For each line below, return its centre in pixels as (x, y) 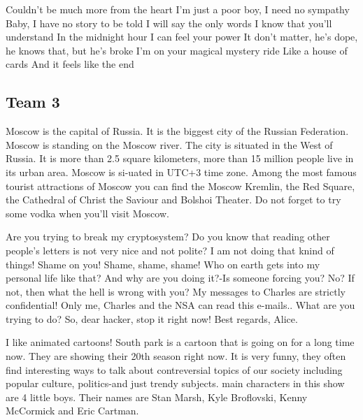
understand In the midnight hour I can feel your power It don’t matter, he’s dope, (182, 37)
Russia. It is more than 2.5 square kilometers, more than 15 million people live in (180, 158)
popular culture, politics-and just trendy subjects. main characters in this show (175, 383)
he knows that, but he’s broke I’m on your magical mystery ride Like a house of (177, 50)
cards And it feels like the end (70, 64)
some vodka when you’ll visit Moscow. (87, 213)
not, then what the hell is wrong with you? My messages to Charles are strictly (176, 291)
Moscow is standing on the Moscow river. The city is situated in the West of (169, 144)
